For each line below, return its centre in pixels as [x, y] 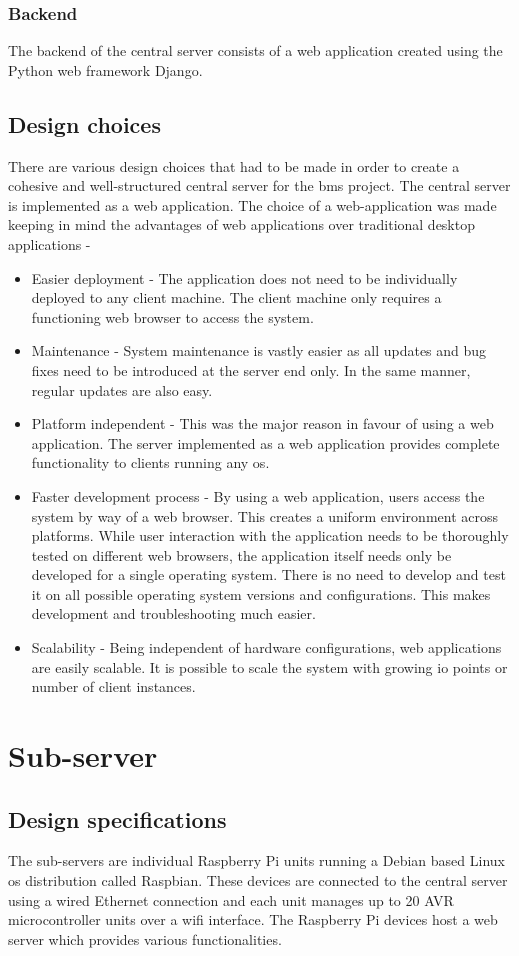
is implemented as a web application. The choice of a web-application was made [252, 204]
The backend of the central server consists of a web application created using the [255, 50]
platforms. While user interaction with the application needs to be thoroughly [270, 535]
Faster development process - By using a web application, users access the [258, 495]
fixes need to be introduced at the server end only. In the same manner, [251, 369]
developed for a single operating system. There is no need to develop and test [268, 574]
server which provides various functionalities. [145, 938]
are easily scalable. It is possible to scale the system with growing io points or [269, 666]
